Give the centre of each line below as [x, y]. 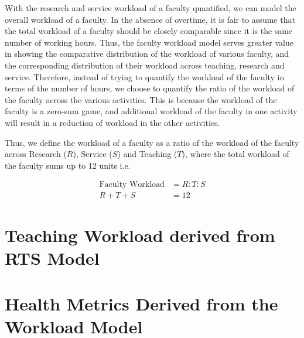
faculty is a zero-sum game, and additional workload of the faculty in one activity [151, 111]
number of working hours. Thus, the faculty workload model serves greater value [149, 42]
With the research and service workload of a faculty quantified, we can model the [151, 8]
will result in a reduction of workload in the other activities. [112, 122]
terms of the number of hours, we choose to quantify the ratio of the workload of [150, 88]
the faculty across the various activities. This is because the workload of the [141, 99]
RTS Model [52, 257]
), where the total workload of [235, 154]
